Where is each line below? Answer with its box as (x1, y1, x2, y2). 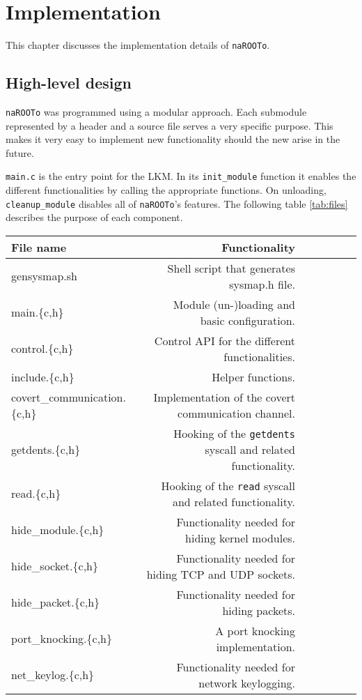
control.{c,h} (11, 340, 74, 357)
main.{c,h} (11, 304, 64, 321)
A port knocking (215, 622, 295, 639)
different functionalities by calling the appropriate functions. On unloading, (6, 183, 326, 197)
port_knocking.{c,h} (11, 630, 112, 647)
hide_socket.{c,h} (11, 558, 98, 575)
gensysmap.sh (11, 268, 77, 284)
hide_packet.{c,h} (11, 594, 100, 611)
